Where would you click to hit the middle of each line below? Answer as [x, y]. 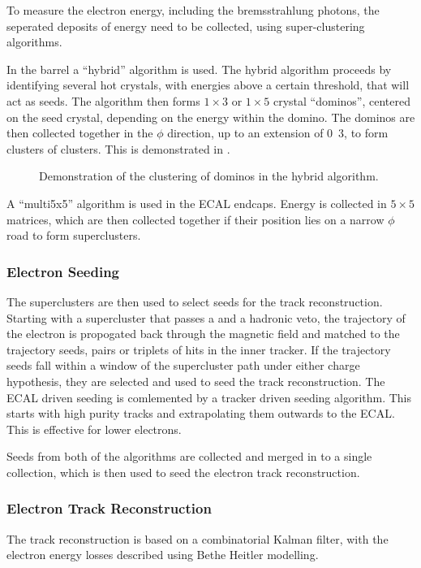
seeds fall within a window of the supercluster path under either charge [183, 365]
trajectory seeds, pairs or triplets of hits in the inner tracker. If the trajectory [199, 349]
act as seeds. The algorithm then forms [103, 100]
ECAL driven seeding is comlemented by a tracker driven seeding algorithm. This [209, 397]
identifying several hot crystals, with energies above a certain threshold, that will [208, 85]
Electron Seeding [63, 271]
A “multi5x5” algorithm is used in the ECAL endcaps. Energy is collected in [197, 203]
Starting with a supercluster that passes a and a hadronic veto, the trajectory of [206, 317]
